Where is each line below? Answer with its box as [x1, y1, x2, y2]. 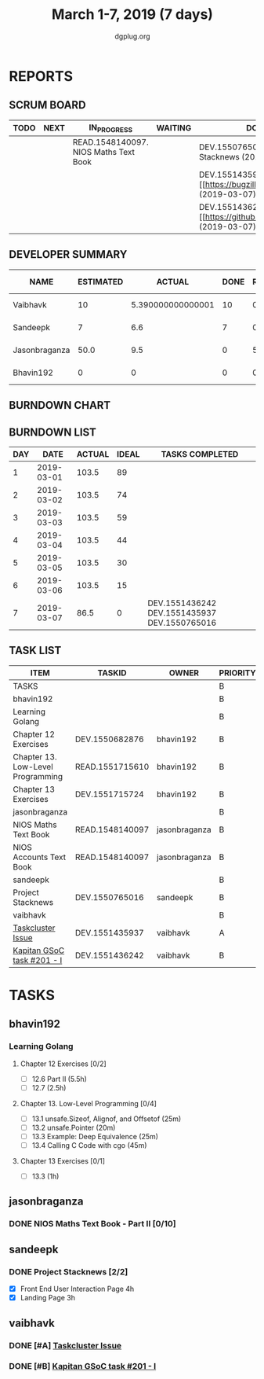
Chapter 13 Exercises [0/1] [20, 1157, 105, 1166]
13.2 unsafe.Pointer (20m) [31, 1123, 116, 1132]
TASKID [97, 667, 127, 678]
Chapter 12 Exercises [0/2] [20, 1059, 107, 1068]
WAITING [156, 123, 192, 134]
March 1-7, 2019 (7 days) [51, 6, 214, 24]
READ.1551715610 [74, 761, 150, 772]
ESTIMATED [78, 276, 124, 287]
